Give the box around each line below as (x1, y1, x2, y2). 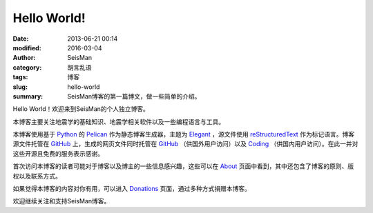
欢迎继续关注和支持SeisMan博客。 (12, 197, 111, 205)
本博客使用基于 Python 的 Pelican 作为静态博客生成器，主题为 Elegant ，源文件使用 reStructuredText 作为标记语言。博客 (12, 130, 355, 139)
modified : (12, 43, 41, 52)
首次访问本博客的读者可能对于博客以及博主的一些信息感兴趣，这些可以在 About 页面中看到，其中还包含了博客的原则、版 (12, 162, 354, 170)
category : (12, 63, 42, 72)
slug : (12, 83, 28, 91)
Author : (12, 54, 36, 62)
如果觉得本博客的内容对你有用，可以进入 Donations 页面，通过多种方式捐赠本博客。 (12, 185, 251, 193)
